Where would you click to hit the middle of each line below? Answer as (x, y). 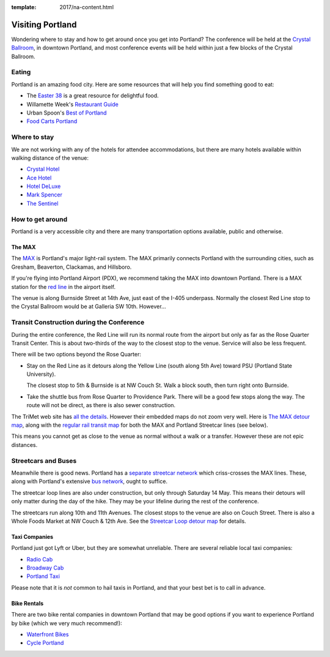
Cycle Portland (45, 643)
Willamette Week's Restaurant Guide (72, 104)
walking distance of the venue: (50, 158)
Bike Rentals (28, 603)
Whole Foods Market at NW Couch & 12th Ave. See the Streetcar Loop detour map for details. (129, 521)
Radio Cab (40, 559)
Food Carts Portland (52, 121)
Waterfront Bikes (48, 634)
